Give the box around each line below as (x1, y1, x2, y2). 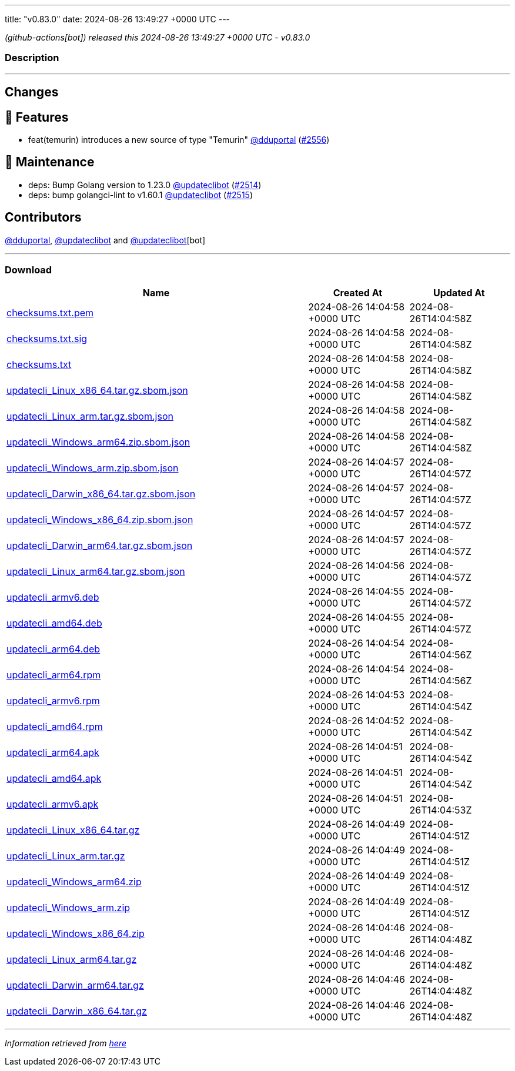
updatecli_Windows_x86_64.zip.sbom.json (6, 514, 193, 526)
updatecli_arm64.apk (6, 747, 99, 759)
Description (5, 52, 59, 64)
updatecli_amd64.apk (6, 772, 102, 785)
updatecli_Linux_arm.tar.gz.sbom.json (6, 410, 173, 423)
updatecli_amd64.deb (6, 617, 102, 630)
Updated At (433, 287, 485, 299)
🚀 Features (5, 109, 69, 125)
